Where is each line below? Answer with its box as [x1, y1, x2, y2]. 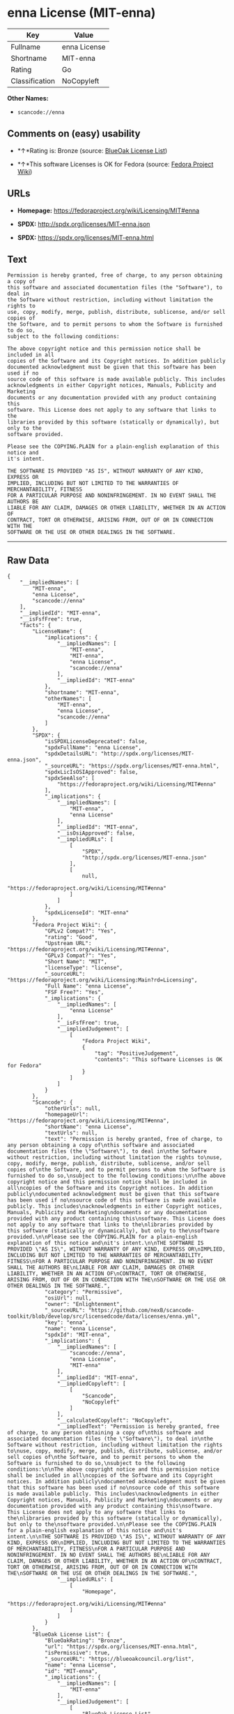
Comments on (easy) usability [7, 128, 141, 140]
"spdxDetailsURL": [44, 750, 98, 758]
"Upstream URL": [44, 940, 92, 947]
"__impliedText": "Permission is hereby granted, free [56, 1423, 219, 1430]
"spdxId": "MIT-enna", [44, 1332, 111, 1339]
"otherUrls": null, [44, 1105, 101, 1112]
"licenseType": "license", [44, 965, 123, 972]
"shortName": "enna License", [44, 1123, 132, 1130]
